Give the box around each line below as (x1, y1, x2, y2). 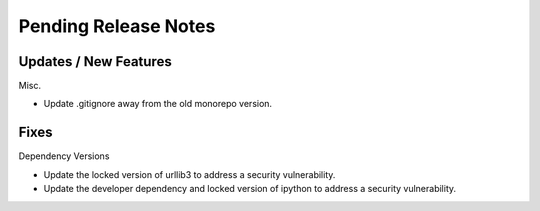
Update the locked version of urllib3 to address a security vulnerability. (43, 168, 336, 180)
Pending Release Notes (18, 15, 216, 37)
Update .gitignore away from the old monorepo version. (43, 98, 273, 110)
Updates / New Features (18, 53, 172, 70)
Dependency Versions (18, 150, 110, 162)
